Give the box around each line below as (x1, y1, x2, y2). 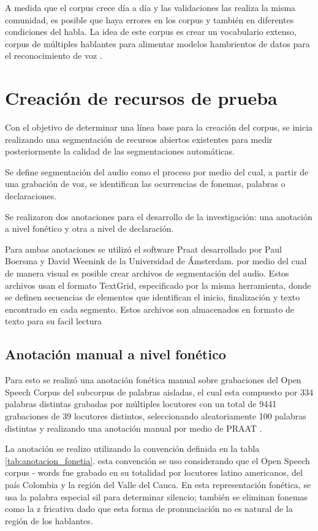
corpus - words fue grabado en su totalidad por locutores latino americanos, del (5, 466, 303, 479)
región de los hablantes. (5, 514, 93, 527)
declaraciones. (5, 189, 57, 202)
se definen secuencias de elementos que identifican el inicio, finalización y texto (5, 291, 300, 304)
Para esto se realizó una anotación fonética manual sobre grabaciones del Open (5, 373, 301, 386)
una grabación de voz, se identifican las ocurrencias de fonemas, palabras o (5, 177, 286, 190)
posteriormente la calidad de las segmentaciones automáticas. (5, 145, 235, 158)
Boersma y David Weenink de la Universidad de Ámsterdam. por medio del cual (5, 254, 307, 267)
